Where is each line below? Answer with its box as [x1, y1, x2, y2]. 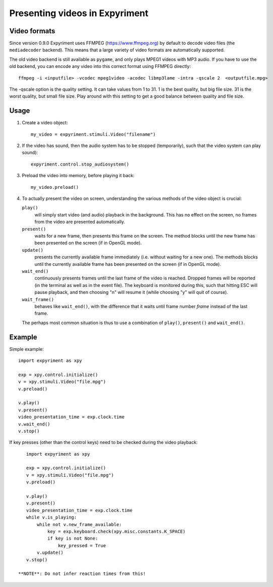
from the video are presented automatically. [34, 219, 125, 225]
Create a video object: [22, 120, 68, 126]
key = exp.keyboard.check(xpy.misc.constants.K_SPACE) [47, 529, 186, 534]
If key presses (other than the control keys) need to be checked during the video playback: [9, 439, 198, 446]
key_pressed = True [58, 543, 106, 548]
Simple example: [9, 346, 44, 352]
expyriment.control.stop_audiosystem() [31, 161, 129, 167]
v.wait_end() [18, 421, 50, 427]
